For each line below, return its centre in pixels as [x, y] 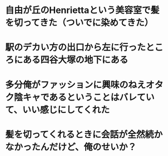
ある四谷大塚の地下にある [76, 60]
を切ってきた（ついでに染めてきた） [79, 23]
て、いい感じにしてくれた [57, 110]
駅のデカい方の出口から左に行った [76, 47]
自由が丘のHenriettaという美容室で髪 [82, 10]
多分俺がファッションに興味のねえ [76, 85]
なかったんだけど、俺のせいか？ [71, 147]
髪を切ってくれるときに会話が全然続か [84, 134]
